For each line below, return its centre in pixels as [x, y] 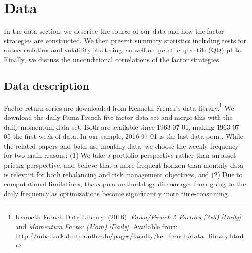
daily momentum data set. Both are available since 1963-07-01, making [109, 126]
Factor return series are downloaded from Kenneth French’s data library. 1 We [119, 107]
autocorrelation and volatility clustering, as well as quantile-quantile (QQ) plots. [123, 50]
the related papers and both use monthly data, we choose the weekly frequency [121, 145]
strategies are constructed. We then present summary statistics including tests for [125, 40]
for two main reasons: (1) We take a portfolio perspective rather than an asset [120, 155]
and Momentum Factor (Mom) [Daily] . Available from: [96, 226]
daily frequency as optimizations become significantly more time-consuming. [117, 193]
